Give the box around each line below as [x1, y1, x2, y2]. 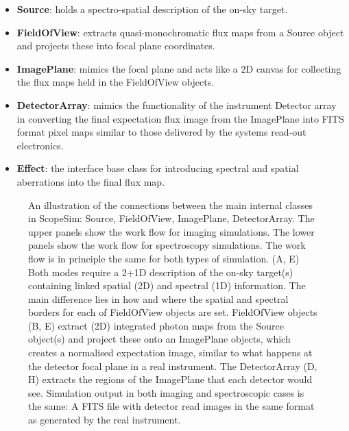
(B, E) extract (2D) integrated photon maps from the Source [28, 318, 284, 332]
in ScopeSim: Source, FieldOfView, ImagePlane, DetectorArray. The [28, 211, 315, 225]
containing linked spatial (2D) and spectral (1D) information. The [28, 278, 306, 293]
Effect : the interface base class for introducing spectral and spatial [16, 161, 299, 175]
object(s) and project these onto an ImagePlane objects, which [28, 332, 291, 346]
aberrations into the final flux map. [16, 174, 165, 188]
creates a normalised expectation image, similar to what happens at [28, 345, 313, 360]
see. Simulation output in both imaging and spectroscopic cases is [28, 385, 304, 399]
